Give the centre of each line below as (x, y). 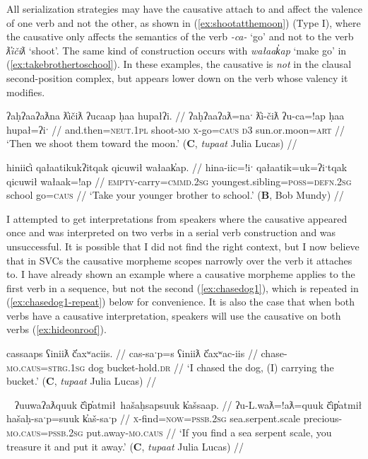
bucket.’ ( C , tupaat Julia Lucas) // (82, 381)
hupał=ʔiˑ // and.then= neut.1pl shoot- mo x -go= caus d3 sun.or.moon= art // (176, 129)
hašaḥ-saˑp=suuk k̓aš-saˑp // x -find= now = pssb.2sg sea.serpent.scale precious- (174, 418)
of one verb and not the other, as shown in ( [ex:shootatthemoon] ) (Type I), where (184, 22)
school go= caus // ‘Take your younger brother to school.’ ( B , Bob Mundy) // (175, 195)
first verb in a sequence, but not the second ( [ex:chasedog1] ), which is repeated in (183, 287)
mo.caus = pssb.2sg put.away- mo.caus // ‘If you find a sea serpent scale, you (169, 432)
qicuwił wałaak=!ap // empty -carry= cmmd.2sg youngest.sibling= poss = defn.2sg (179, 181)
